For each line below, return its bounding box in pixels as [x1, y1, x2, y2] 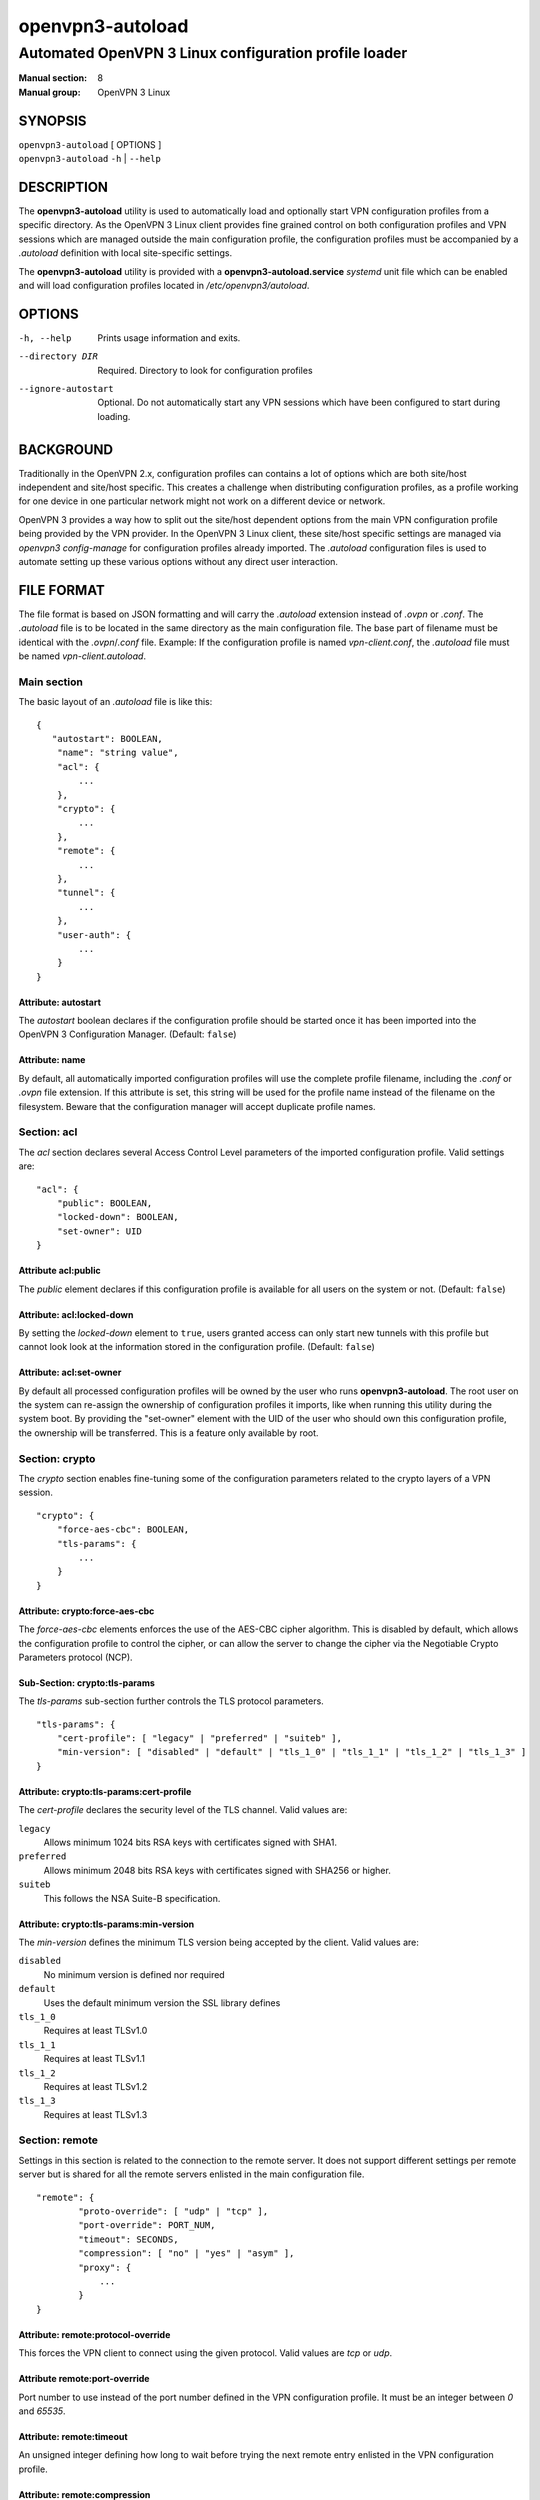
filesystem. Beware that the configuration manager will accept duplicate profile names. [18, 1100, 376, 1112]
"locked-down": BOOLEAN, [56, 1211, 179, 1223]
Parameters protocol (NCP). [18, 1651, 134, 1663]
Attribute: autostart [18, 996, 102, 1008]
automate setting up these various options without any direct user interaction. [18, 556, 339, 568]
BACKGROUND [18, 441, 114, 458]
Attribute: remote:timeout [18, 2430, 129, 2442]
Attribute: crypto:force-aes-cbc [18, 1605, 155, 1617]
